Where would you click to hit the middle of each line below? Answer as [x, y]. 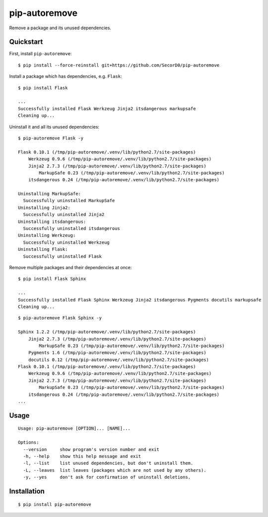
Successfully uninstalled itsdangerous [71, 229]
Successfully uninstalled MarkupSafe [69, 201]
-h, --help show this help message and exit [82, 456]
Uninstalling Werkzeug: [47, 235]
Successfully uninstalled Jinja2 [64, 215]
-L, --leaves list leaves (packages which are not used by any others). [115, 470]
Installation [27, 491]
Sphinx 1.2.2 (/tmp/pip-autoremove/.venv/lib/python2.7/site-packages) [107, 332]
